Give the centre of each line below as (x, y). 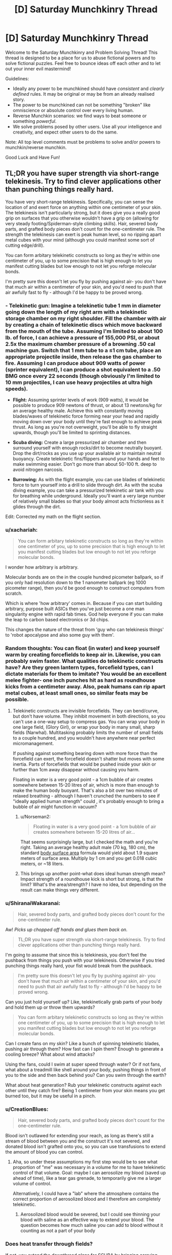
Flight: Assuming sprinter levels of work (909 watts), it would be (81, 400)
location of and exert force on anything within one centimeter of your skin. (84, 207)
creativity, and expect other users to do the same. (65, 132)
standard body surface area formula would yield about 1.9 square (89, 853)
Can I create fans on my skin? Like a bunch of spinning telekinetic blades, (83, 1043)
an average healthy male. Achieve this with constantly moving (78, 411)
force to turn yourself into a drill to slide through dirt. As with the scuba (88, 485)
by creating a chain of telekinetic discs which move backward (84, 324)
